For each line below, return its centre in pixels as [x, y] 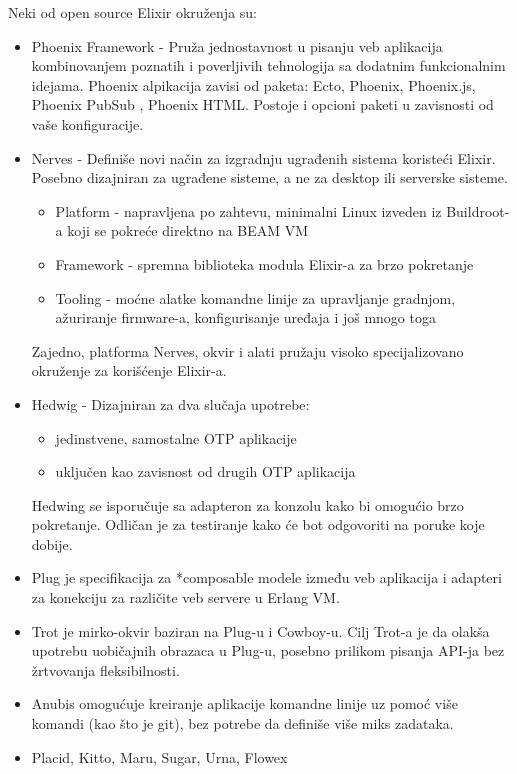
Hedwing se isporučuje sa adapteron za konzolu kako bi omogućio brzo [247, 504]
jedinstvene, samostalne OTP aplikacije [176, 437]
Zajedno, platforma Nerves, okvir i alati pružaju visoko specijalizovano [247, 350]
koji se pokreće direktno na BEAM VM [188, 230]
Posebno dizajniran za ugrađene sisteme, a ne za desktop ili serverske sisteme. [269, 177]
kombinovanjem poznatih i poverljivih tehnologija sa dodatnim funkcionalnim [268, 65]
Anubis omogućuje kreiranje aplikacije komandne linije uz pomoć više [244, 703]
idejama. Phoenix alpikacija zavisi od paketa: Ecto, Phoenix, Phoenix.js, [253, 84]
